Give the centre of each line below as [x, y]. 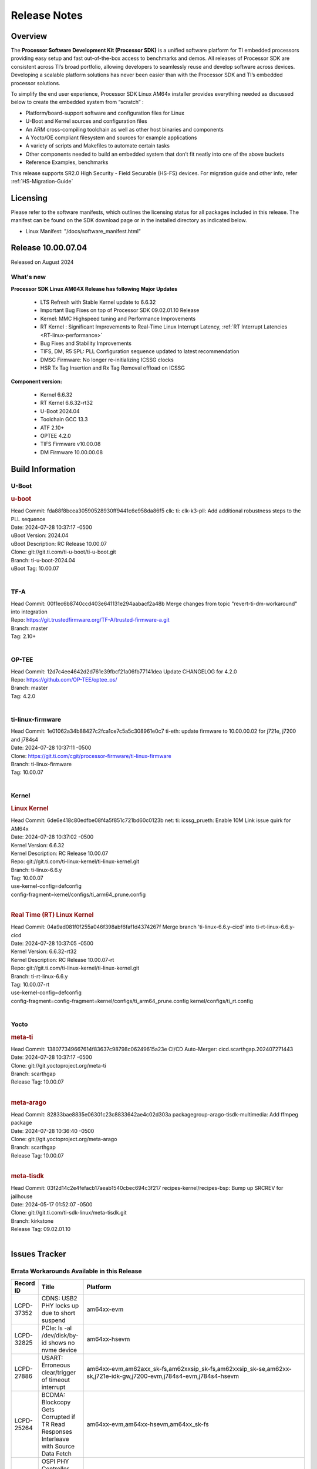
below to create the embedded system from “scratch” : [77, 102]
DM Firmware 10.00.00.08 [71, 452]
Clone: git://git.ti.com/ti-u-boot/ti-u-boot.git [64, 552]
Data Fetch [56, 1453]
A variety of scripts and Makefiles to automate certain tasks [98, 146]
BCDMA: [53, 1394]
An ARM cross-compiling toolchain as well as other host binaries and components [125, 129]
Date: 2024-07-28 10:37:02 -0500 [52, 837]
